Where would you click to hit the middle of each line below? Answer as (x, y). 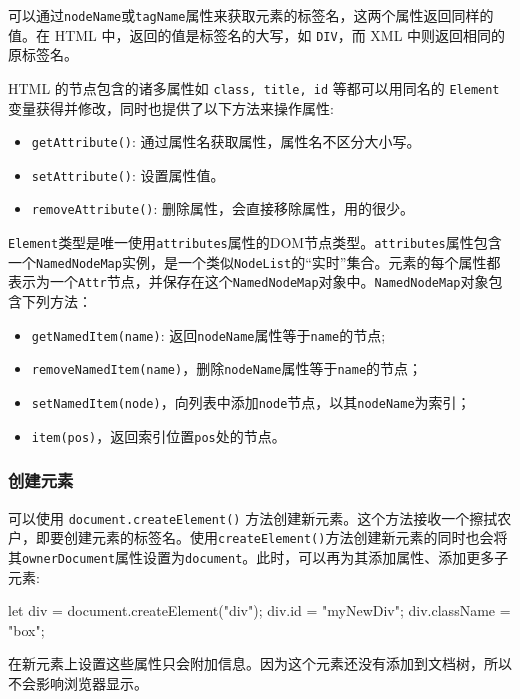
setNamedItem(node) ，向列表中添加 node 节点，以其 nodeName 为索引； (251, 402)
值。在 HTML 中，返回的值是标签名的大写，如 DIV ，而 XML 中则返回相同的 (257, 34)
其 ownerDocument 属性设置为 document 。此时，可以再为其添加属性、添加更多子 (258, 556)
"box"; (26, 629)
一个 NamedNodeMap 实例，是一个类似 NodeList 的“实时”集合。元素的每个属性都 (254, 261)
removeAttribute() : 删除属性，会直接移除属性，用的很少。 (223, 208)
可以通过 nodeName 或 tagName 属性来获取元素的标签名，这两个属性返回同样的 (251, 15)
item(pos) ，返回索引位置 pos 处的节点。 (158, 435)
